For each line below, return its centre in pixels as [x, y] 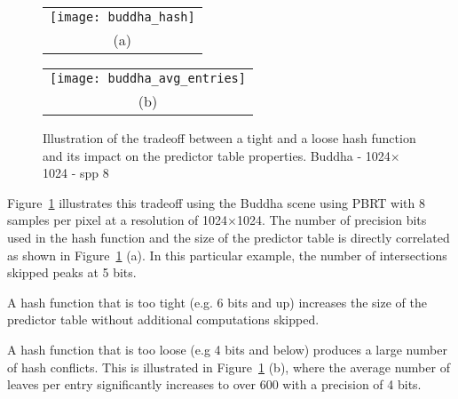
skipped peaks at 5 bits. [72, 272]
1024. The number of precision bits [332, 220]
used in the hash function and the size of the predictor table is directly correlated [229, 237]
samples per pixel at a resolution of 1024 [118, 220]
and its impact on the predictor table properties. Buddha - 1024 [217, 155]
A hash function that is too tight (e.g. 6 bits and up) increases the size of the [217, 302]
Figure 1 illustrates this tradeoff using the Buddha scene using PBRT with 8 [216, 202]
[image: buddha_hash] [122, 17]
